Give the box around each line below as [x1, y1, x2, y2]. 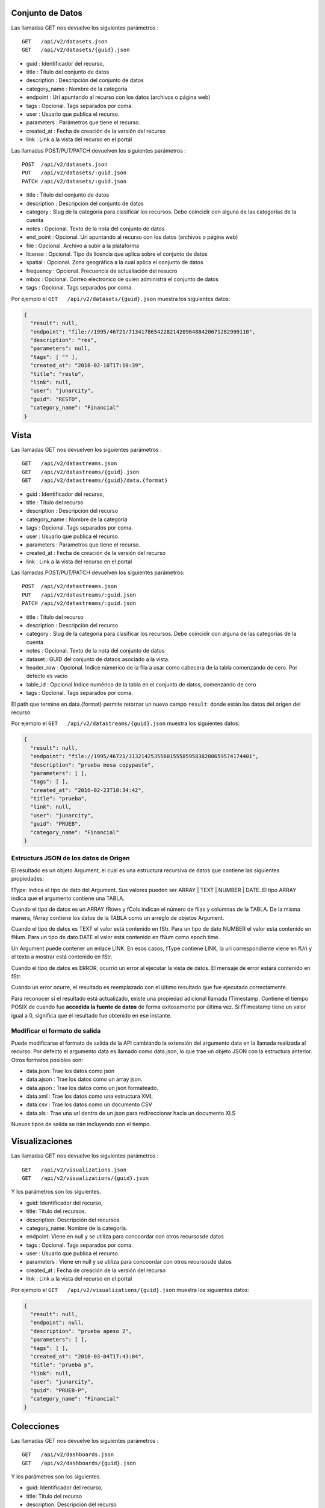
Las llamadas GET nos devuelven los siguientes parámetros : [11, 446, 162, 454]
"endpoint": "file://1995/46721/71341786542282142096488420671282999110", [30, 328, 256, 335]
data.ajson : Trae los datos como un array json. [26, 1076, 143, 1083]
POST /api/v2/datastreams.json [22, 583, 117, 590]
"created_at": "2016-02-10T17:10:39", [30, 362, 144, 369]
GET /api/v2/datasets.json [22, 38, 108, 45]
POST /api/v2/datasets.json [22, 160, 108, 168]
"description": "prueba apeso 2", [30, 1328, 132, 1334]
